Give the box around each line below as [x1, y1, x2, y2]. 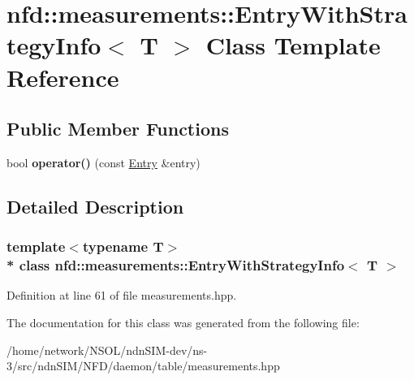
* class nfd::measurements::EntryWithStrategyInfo [6, 255, 345, 275]
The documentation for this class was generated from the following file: [6, 314, 360, 331]
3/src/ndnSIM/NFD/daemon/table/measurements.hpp [6, 357, 280, 374]
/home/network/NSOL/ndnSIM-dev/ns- [6, 341, 208, 358]
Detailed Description [6, 193, 184, 218]
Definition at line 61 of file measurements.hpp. [6, 287, 237, 304]
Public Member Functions [6, 116, 229, 141]
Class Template [205, 28, 381, 62]
